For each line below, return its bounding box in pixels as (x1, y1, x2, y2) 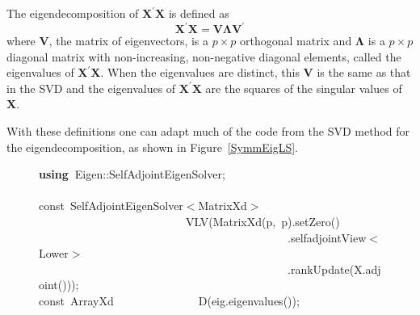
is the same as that (317, 64, 411, 81)
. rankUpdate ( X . (288, 260, 366, 277)
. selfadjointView (288, 229, 367, 246)
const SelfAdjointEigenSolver (39, 197, 183, 214)
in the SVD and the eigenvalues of (6, 79, 176, 96)
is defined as (168, 5, 229, 21)
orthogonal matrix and (240, 32, 352, 49)
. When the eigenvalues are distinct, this (100, 64, 300, 81)
